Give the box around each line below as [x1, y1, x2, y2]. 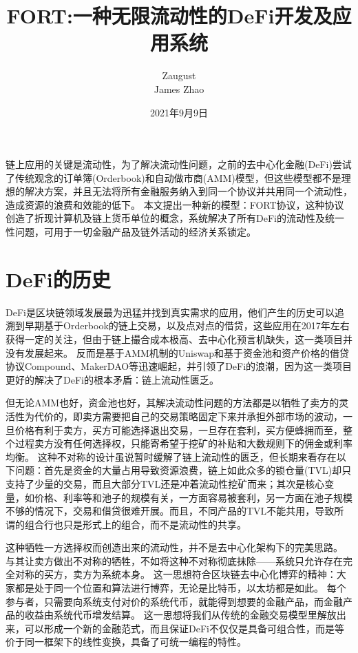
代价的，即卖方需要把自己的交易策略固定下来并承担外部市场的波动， [34, 408, 343, 423]
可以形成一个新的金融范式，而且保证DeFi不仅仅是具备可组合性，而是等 [24, 621, 344, 635]
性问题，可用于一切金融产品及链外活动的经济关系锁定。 [6, 225, 256, 239]
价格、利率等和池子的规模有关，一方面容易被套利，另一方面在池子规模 [34, 490, 352, 504]
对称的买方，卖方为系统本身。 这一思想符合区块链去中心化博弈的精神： [14, 567, 337, 581]
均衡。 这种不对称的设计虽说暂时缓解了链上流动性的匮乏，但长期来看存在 [6, 449, 337, 464]
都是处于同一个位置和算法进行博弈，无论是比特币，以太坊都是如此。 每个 [14, 581, 346, 595]
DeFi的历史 [6, 265, 111, 293]
